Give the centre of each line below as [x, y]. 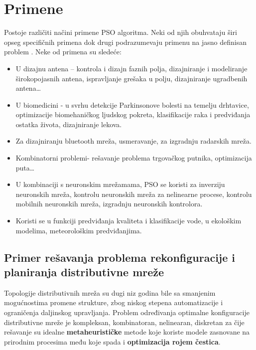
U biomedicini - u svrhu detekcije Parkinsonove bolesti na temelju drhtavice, [132, 104]
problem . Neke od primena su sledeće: [63, 52]
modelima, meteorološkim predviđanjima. [79, 230]
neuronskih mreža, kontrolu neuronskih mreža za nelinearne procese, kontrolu [134, 194]
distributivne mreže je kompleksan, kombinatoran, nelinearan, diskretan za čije [124, 322]
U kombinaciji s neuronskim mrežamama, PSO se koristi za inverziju [120, 184]
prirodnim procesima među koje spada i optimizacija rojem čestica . [112, 341]
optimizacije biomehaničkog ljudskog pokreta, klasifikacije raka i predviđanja [133, 114]
